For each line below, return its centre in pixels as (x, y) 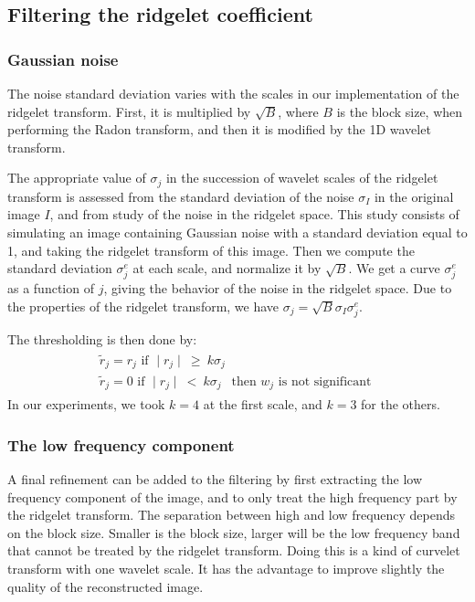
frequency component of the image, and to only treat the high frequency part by (232, 496)
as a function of (51, 288)
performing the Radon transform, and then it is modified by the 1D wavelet (219, 129)
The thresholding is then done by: (102, 339)
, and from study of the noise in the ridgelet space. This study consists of (254, 214)
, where (298, 111)
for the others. (401, 404)
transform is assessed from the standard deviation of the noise (181, 196)
